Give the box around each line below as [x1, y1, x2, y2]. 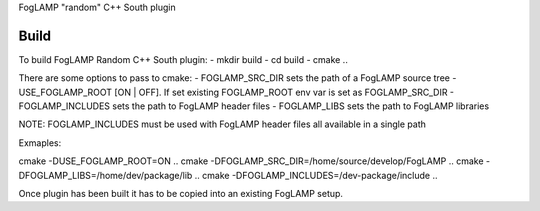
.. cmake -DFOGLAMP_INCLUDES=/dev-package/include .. [194, 169, 439, 181]
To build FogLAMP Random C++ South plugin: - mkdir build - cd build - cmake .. [18, 53, 349, 65]
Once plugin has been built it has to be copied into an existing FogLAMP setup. [18, 188, 344, 200]
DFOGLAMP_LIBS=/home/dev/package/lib [18, 169, 193, 181]
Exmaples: [18, 136, 62, 149]
